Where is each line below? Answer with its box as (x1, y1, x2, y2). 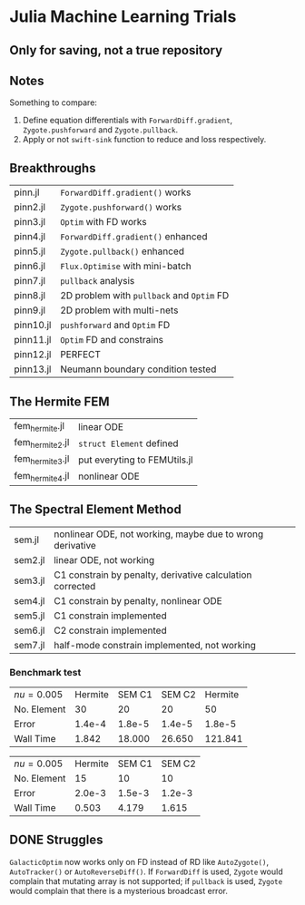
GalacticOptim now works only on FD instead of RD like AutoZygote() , (9, 856, 270, 867)
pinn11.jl (14, 334, 52, 346)
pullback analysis (60, 275, 135, 287)
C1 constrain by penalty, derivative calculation (54, 569, 252, 581)
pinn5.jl (14, 245, 45, 258)
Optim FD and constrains (60, 334, 164, 346)
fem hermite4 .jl (14, 469, 70, 483)
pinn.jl (14, 186, 40, 199)
